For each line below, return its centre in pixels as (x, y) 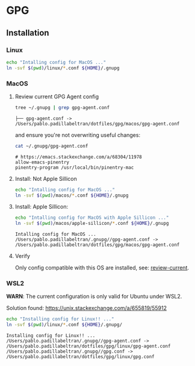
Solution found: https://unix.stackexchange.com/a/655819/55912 (87, 308)
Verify (22, 256)
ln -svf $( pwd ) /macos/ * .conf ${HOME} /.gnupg (72, 195)
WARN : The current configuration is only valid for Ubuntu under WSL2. (94, 297)
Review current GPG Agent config (57, 96)
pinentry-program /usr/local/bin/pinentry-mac (74, 167)
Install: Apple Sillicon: (42, 207)
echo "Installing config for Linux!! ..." (60, 319)
